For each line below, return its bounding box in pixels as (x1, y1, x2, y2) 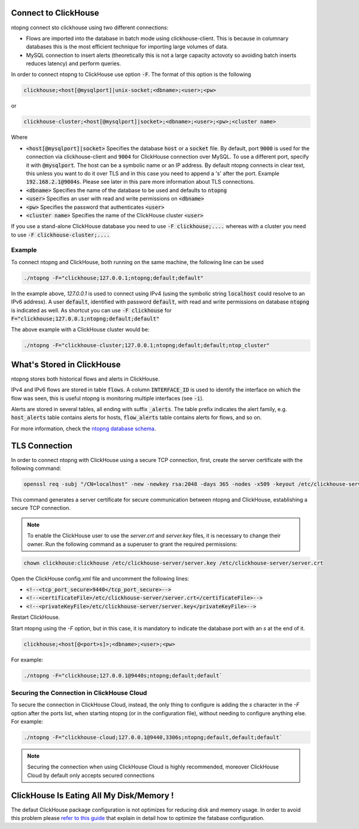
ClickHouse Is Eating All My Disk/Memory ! (11, 790, 174, 800)
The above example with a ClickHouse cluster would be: (11, 326, 150, 333)
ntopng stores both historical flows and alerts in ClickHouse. (11, 375, 160, 382)
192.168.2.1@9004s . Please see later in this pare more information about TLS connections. (26, 178, 255, 186)
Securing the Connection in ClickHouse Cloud (11, 688, 147, 697)
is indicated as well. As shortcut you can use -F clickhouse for (11, 306, 172, 314)
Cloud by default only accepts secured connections (27, 772, 155, 779)
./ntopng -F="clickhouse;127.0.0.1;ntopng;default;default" (23, 274, 204, 281)
